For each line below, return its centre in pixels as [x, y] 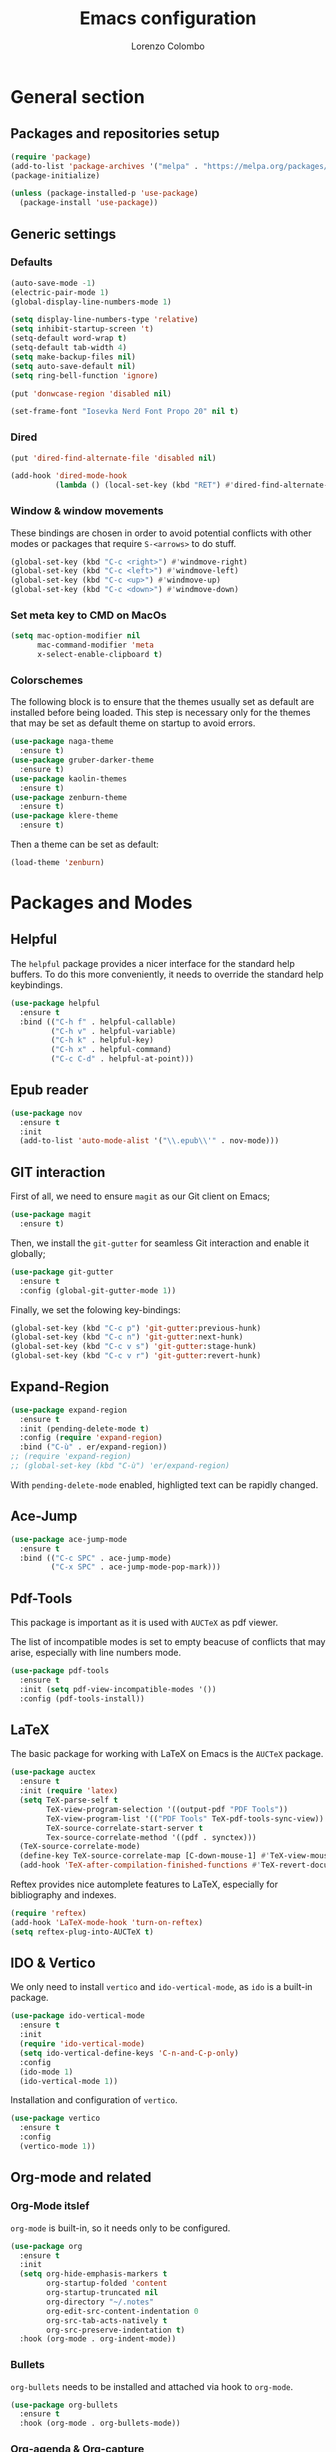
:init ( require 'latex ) [68, 1791]
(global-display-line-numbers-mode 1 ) [91, 302]
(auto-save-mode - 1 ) [53, 283]
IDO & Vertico [53, 1963]
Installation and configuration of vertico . [94, 2100]
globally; [28, 1253]
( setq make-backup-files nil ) [73, 357]
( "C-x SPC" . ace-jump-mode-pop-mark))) [136, 1567]
